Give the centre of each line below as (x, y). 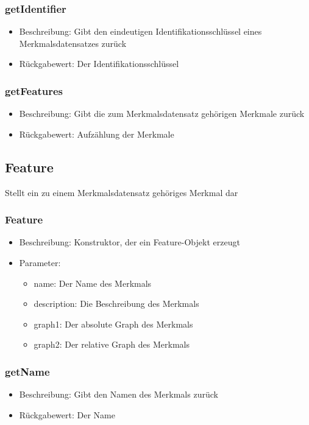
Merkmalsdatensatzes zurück (73, 43)
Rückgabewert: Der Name (67, 414)
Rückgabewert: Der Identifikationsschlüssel (99, 64)
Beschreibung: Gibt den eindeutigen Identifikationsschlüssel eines (140, 31)
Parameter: (40, 263)
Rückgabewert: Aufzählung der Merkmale (97, 134)
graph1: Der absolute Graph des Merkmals (113, 324)
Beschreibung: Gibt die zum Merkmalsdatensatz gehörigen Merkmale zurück (162, 114)
